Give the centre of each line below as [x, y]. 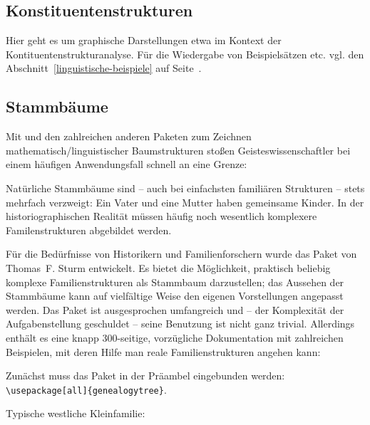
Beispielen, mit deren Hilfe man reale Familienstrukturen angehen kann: [163, 351]
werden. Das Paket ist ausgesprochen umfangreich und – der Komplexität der [175, 309]
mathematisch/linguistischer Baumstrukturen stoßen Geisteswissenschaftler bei [178, 150]
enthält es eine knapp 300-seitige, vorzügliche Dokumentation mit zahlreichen [175, 337]
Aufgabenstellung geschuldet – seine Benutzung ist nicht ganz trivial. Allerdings [180, 324]
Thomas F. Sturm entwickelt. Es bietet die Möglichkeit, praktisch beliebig [168, 267]
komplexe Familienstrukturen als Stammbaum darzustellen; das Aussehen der [175, 282]
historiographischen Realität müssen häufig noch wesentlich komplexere [161, 216]
